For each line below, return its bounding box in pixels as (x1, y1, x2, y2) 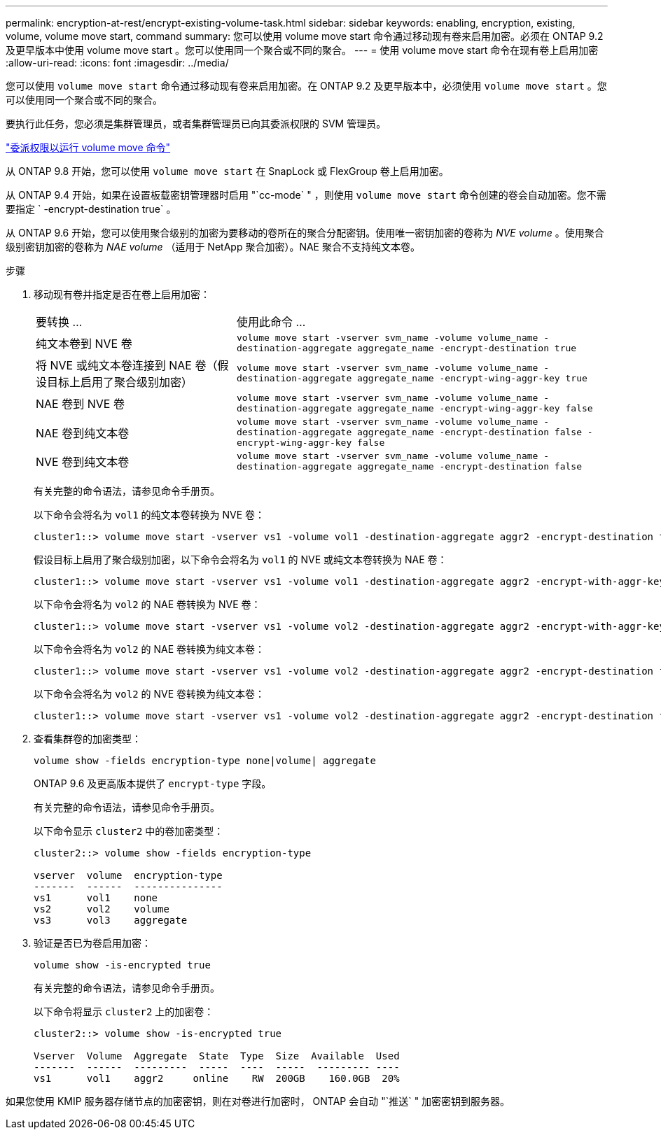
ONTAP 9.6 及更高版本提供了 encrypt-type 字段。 (34, 777, 272, 789)
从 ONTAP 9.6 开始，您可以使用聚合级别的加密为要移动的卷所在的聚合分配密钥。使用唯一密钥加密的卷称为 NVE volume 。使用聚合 (6, 227, 604, 239)
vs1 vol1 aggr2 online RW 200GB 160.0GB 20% (34, 1073, 400, 1084)
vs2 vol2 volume (34, 903, 169, 915)
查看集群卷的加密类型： (34, 733, 141, 745)
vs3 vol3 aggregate (34, 915, 188, 926)
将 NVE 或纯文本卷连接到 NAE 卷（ (36, 358, 218, 372)
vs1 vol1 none (34, 892, 158, 903)
